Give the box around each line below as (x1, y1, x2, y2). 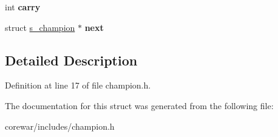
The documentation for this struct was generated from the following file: (5, 99, 274, 112)
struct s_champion (5, 21, 75, 33)
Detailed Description (5, 50, 138, 69)
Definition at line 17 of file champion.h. (5, 79, 151, 92)
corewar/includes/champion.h (5, 119, 115, 132)
